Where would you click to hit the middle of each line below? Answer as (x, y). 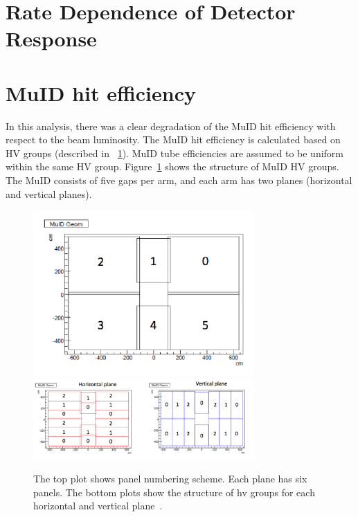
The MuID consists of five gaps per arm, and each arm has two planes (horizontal (179, 180)
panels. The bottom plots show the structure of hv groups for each (174, 492)
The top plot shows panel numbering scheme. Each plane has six (170, 479)
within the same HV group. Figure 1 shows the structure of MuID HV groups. (172, 166)
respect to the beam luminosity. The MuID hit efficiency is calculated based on (173, 139)
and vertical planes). (49, 193)
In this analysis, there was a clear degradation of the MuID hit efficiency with (171, 126)
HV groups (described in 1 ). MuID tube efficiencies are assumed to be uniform (175, 153)
